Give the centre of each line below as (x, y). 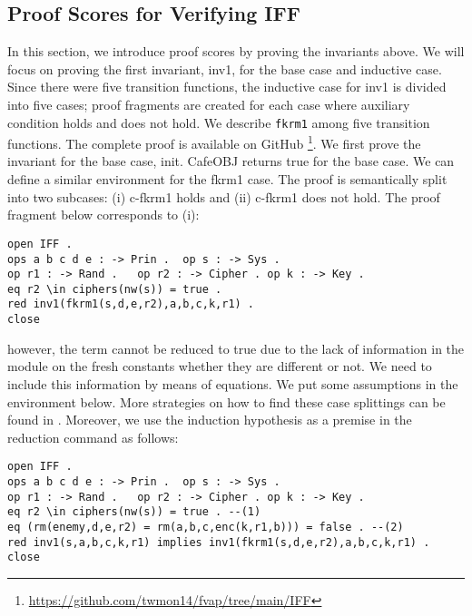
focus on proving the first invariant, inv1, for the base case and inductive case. (225, 68)
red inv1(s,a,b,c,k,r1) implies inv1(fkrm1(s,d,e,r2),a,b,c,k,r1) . (219, 542)
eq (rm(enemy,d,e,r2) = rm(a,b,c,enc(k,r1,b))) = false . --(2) (206, 527)
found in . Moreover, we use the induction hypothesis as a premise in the (210, 420)
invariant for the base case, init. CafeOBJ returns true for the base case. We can (231, 161)
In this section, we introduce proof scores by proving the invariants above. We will (236, 51)
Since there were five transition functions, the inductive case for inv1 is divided (227, 87)
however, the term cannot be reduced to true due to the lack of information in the (236, 348)
